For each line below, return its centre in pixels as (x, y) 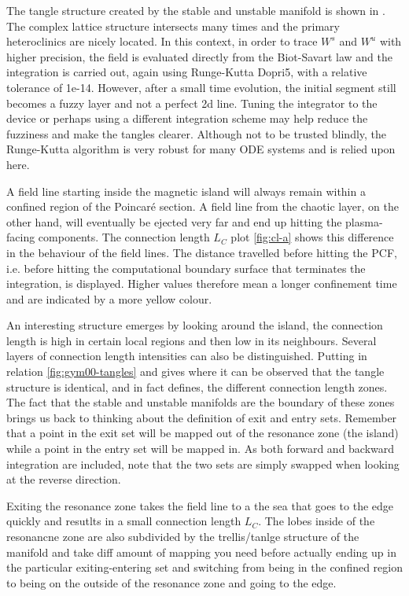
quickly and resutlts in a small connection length (124, 521)
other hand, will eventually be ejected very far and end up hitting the (174, 221)
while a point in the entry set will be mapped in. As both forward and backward (201, 449)
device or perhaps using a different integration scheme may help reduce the (187, 118)
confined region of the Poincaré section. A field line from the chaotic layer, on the (203, 206)
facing (21, 237)
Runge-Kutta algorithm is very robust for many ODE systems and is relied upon (201, 149)
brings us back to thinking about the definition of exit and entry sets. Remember (202, 417)
